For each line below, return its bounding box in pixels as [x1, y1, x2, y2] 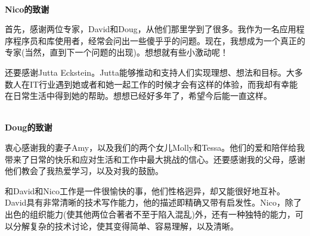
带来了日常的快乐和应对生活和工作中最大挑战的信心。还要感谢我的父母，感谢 [5, 153, 305, 165]
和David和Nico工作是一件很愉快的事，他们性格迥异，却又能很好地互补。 [5, 184, 285, 197]
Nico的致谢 [5, 2, 49, 15]
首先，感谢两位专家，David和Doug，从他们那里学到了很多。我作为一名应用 [5, 23, 296, 35]
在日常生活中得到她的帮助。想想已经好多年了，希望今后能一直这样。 [5, 89, 272, 102]
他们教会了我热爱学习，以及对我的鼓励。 [5, 164, 163, 177]
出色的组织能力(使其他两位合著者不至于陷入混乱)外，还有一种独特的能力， [5, 207, 295, 220]
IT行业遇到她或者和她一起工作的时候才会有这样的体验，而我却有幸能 [29, 77, 298, 90]
